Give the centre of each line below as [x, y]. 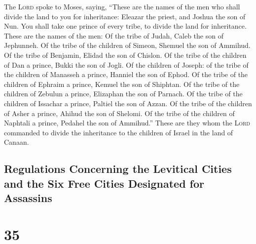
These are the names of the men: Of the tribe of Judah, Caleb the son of [114, 35]
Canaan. [17, 142]
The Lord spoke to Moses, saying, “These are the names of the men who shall [122, 6]
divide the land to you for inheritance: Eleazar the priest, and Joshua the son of [125, 16]
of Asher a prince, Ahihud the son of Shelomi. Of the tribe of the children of [119, 113]
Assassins [28, 198]
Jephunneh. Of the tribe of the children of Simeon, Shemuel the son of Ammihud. [127, 45]
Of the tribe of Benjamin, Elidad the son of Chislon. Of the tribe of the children [125, 55]
